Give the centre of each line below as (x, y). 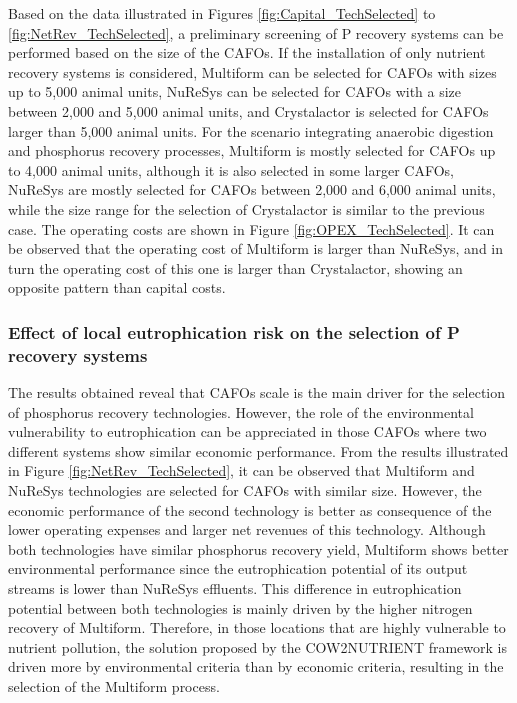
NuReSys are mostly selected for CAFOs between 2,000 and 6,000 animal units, (252, 189)
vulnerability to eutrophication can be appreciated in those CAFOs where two (247, 431)
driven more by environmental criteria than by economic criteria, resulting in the (256, 666)
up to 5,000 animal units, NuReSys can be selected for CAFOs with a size (235, 91)
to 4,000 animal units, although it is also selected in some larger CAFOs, (231, 169)
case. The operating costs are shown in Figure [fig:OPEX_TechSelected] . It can (251, 228)
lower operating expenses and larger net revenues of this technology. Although (247, 529)
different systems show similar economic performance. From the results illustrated (258, 450)
